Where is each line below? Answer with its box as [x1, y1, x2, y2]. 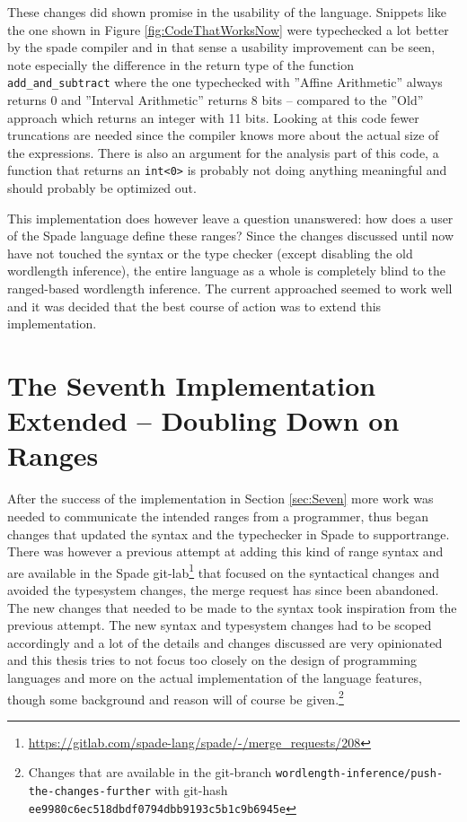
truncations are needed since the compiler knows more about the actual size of [7, 126, 439, 144]
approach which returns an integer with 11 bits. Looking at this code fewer [7, 108, 419, 127]
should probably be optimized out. [7, 179, 197, 197]
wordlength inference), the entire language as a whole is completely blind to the [7, 261, 445, 280]
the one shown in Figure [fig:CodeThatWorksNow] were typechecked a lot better [7, 20, 449, 39]
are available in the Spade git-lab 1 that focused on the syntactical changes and [7, 560, 439, 582]
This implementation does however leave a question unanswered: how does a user [7, 208, 454, 227]
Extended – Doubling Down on [7, 402, 400, 439]
